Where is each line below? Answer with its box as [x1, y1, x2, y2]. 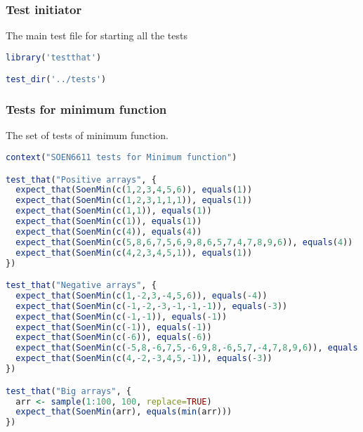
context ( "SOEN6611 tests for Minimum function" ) [6, 152, 237, 163]
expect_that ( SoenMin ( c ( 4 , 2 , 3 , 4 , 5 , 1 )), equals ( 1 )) [15, 247, 253, 258]
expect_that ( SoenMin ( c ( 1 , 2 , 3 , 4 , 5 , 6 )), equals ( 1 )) [15, 185, 253, 195]
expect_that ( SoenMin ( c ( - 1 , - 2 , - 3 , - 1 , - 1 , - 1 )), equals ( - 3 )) [15, 301, 288, 311]
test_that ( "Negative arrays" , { [6, 280, 157, 291]
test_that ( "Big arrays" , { [6, 386, 131, 396]
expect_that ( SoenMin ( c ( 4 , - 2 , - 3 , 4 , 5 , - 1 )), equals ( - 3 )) [15, 353, 272, 364]
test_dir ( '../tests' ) [6, 74, 107, 85]
